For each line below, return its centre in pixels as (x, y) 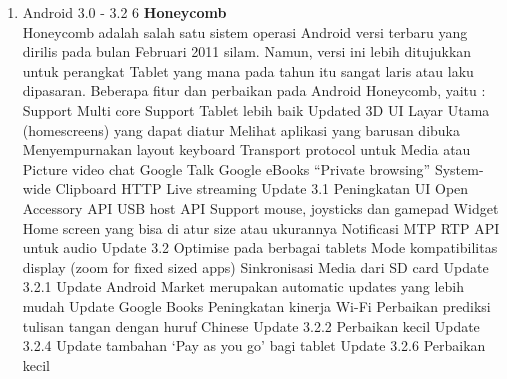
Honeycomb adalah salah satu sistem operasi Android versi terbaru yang (245, 31)
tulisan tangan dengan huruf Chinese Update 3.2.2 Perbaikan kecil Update (251, 325)
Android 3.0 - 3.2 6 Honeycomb (124, 12)
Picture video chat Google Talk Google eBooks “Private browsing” (226, 168)
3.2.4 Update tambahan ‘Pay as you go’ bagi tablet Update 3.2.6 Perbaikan (254, 345)
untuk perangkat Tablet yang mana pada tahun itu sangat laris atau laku (248, 70)
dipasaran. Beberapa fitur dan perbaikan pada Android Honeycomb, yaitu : (254, 90)
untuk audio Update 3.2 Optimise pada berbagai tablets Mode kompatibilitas (260, 247)
